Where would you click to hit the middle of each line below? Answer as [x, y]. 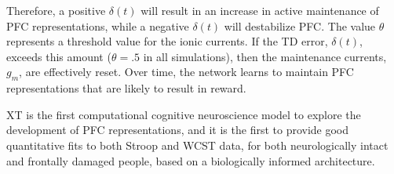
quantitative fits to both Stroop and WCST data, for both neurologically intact [197, 145]
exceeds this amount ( [59, 56]
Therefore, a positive [56, 10]
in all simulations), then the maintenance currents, [265, 56]
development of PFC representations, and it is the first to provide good [178, 130]
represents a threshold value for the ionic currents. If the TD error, [167, 41]
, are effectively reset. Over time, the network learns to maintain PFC [186, 72]
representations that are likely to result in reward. [126, 88]
